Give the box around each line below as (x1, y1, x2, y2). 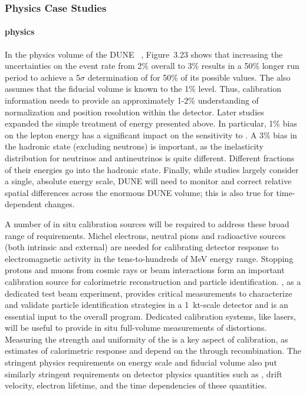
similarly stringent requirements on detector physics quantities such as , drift (5, 367, 282, 380)
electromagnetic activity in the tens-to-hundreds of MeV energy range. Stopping (5, 252, 294, 264)
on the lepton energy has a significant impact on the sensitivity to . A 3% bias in (5, 128, 297, 141)
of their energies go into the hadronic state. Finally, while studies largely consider (5, 163, 299, 175)
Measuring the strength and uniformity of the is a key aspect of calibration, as (5, 333, 288, 345)
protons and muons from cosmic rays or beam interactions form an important (5, 264, 285, 276)
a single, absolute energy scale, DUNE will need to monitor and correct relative (5, 175, 292, 187)
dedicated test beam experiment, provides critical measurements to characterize (5, 287, 292, 299)
